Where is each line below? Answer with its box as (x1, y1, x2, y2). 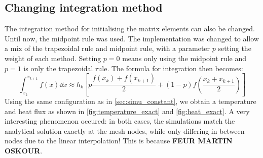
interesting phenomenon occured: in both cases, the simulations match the (5, 116, 235, 126)
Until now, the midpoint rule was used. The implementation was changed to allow (5, 33, 259, 43)
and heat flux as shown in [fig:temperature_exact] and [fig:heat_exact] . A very (5, 106, 250, 116)
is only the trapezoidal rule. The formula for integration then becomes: (23, 63, 243, 73)
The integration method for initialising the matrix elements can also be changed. (5, 23, 255, 34)
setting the (218, 43, 251, 54)
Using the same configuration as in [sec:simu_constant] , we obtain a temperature (5, 96, 256, 107)
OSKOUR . (5, 145, 43, 156)
